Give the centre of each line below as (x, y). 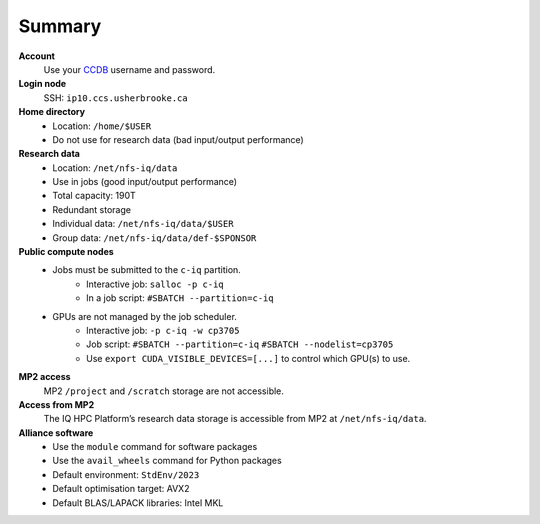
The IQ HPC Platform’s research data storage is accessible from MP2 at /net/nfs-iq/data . (235, 419)
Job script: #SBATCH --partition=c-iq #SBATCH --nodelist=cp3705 (240, 344)
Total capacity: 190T (94, 196)
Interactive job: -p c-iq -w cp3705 (163, 330)
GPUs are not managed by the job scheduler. (144, 316)
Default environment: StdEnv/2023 (126, 474)
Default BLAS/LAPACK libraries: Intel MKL (138, 502)
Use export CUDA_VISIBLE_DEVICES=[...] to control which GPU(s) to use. (248, 358)
